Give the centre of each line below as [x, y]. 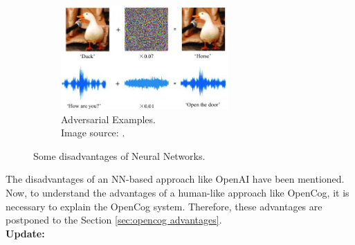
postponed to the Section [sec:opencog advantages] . [114, 220]
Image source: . [93, 133]
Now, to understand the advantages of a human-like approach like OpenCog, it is [177, 192]
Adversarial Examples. [108, 119]
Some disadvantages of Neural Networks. [119, 155]
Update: [25, 233]
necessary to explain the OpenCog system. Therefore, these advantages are [164, 206]
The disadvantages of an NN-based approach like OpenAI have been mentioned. [175, 179]
